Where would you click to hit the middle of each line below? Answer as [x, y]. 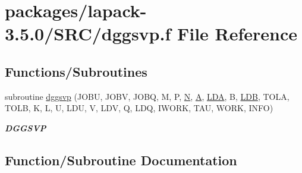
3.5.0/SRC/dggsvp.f [88, 34]
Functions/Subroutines [76, 71]
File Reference [237, 34]
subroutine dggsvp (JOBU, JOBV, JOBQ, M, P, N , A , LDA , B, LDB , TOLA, [147, 96]
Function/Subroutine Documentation [121, 160]
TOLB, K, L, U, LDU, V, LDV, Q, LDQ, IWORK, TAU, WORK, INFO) [139, 108]
